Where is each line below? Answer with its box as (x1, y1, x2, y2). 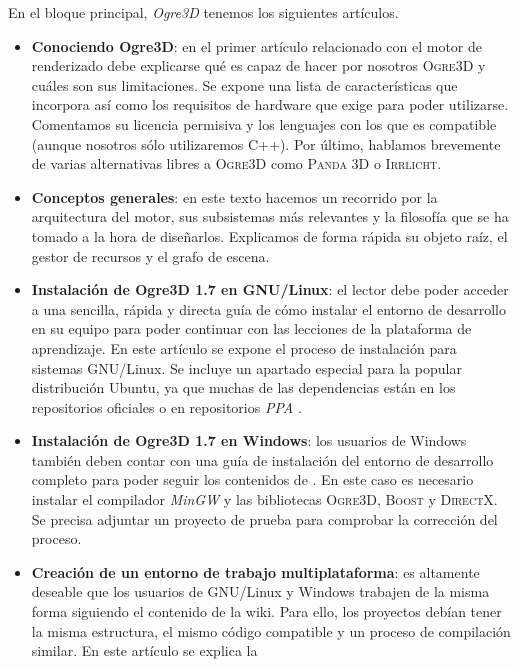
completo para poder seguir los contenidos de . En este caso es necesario (31, 469, 474, 490)
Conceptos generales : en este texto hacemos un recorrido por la (31, 186, 438, 207)
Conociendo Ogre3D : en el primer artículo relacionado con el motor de (31, 35, 482, 56)
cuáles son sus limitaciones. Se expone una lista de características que (31, 74, 458, 95)
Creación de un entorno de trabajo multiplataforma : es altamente (31, 561, 480, 582)
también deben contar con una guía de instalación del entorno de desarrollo (31, 449, 494, 470)
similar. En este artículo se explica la (31, 640, 258, 661)
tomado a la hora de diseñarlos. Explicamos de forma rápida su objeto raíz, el (31, 225, 508, 246)
